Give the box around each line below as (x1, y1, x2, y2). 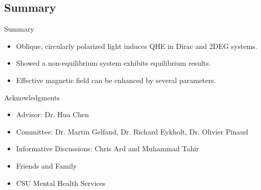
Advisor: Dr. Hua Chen (16, 109, 89, 120)
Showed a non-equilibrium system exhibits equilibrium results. (16, 58, 211, 68)
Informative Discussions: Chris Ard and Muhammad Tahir (16, 143, 199, 154)
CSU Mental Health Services (16, 177, 106, 188)
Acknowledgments (4, 92, 60, 102)
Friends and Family (16, 160, 77, 171)
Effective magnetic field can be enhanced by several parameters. (16, 74, 216, 85)
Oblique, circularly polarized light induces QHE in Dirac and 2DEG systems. (16, 40, 257, 51)
